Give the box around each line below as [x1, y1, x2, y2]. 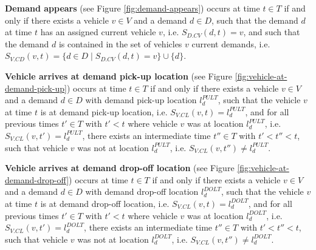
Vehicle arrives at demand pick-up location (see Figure [5, 69, 233, 82]
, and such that [243, 25, 300, 38]
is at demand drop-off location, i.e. [40, 197, 170, 209]
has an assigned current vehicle [40, 25, 156, 38]
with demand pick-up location [85, 93, 197, 106]
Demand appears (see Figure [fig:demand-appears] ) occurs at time [5, 2, 260, 14]
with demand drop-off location [85, 185, 199, 198]
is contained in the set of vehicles [58, 37, 182, 50]
